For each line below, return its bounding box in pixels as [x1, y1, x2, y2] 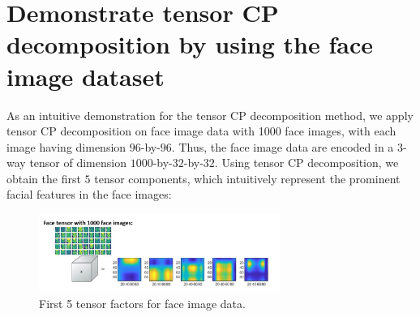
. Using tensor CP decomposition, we [214, 154, 399, 171]
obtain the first [6, 169, 81, 186]
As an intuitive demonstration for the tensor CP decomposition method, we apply [6, 106, 414, 123]
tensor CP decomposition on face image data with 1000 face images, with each [6, 122, 396, 139]
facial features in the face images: [6, 186, 172, 203]
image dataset [6, 59, 165, 92]
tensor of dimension [29, 154, 126, 171]
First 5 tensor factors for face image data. [39, 294, 246, 311]
